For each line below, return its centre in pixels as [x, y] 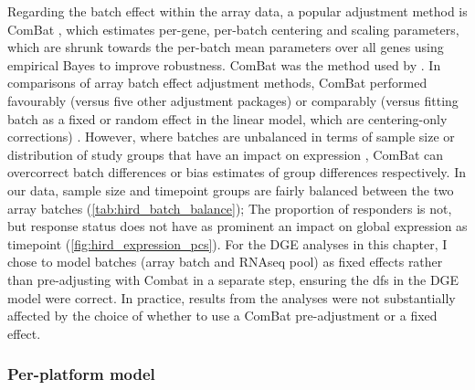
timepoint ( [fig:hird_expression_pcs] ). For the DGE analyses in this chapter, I [227, 243]
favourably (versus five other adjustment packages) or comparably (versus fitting [233, 100]
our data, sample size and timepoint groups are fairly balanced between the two [231, 190]
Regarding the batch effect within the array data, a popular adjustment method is [237, 11]
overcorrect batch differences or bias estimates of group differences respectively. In [237, 172]
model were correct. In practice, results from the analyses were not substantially [232, 297]
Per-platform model [81, 374]
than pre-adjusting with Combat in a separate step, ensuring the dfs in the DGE [233, 279]
